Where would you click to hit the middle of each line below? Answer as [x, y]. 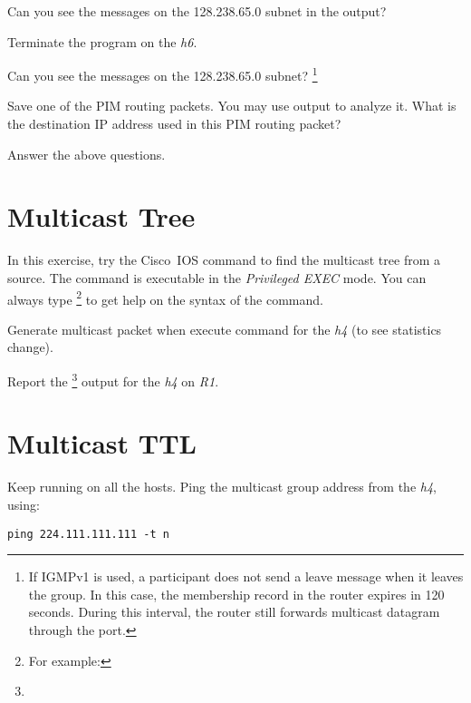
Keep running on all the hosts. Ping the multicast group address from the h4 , [222, 487]
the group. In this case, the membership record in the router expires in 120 [236, 594]
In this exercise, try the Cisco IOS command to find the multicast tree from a [224, 260]
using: [24, 504]
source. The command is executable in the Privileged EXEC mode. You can [217, 277]
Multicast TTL [102, 443]
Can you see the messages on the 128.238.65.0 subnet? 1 [163, 74]
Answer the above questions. [87, 154]
